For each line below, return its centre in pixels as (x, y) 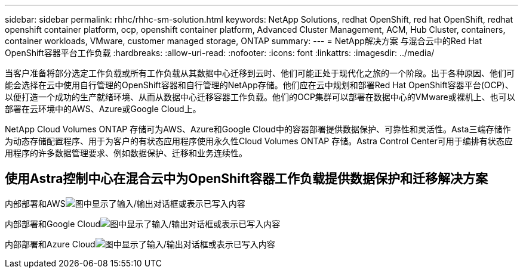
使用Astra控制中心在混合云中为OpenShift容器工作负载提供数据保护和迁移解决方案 (247, 179)
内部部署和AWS (35, 203)
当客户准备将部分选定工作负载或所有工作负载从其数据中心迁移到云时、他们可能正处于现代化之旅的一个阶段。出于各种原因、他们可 (260, 73)
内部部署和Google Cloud (53, 224)
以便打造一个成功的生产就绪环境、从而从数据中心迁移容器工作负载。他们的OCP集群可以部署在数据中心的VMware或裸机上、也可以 (260, 97)
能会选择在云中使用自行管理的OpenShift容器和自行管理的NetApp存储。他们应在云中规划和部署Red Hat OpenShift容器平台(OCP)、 (259, 85)
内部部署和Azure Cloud (50, 244)
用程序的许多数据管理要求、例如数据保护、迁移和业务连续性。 (126, 153)
